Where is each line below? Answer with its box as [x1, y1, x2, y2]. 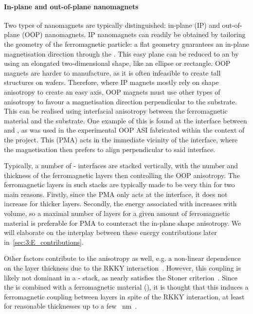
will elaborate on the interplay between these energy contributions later [4, 227, 217, 237]
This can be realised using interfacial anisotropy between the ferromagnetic [4, 106, 228, 116]
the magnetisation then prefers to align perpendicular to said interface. [4, 144, 216, 154]
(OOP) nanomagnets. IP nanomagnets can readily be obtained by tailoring [22, 29, 246, 39]
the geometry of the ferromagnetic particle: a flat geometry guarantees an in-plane [4, 39, 249, 49]
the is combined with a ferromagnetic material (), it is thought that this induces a [4, 282, 249, 292]
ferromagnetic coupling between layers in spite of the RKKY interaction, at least [4, 291, 245, 301]
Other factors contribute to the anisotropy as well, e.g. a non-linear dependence [4, 253, 241, 263]
